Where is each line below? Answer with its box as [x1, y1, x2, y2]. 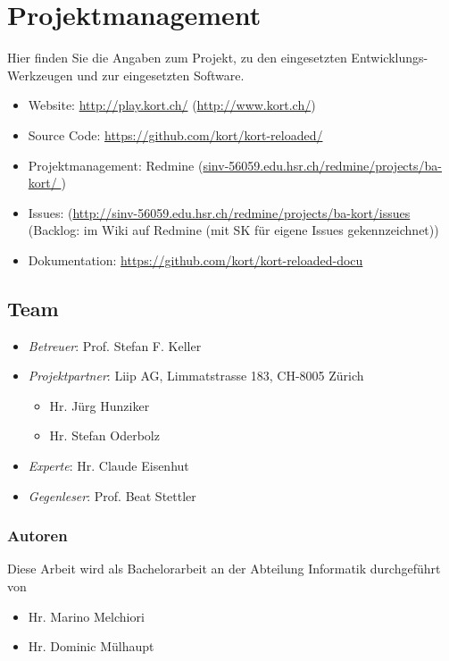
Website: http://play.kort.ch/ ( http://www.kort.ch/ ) [28, 96, 316, 114]
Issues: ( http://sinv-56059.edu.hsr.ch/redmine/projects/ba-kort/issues [28, 203, 411, 222]
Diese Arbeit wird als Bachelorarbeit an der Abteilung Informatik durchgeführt [7, 559, 441, 578]
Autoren [7, 524, 68, 547]
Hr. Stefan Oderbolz [49, 426, 160, 445]
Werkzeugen [7, 65, 73, 84]
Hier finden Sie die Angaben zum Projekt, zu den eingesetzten [7, 48, 347, 67]
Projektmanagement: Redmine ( [28, 155, 204, 174]
